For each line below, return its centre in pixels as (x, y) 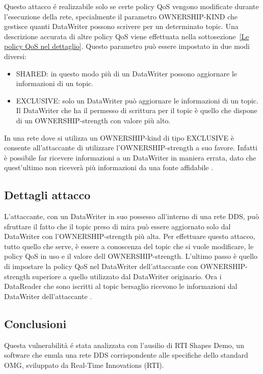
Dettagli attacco (47, 195)
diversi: (15, 56)
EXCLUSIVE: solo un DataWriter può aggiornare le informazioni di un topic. (137, 100)
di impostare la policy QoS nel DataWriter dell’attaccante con (101, 266)
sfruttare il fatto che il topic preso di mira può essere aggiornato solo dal (117, 226)
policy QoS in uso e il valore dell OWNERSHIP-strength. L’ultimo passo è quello (131, 256)
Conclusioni (35, 323)
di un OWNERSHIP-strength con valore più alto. (93, 120)
